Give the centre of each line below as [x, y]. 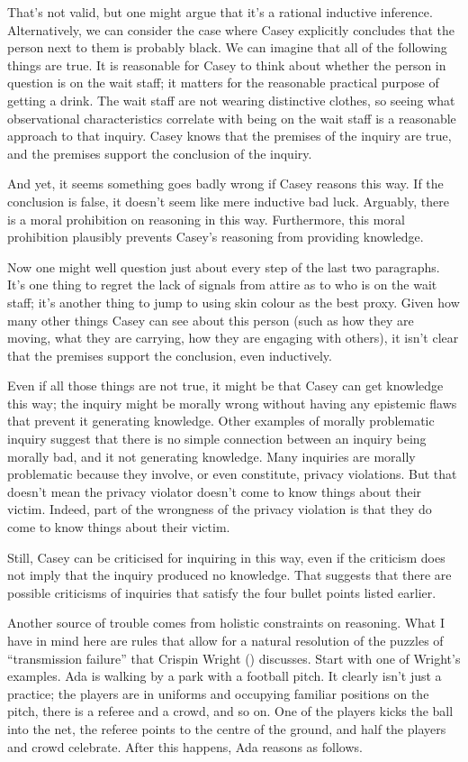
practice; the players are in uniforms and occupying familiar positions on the [218, 693]
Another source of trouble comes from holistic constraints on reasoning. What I [226, 623]
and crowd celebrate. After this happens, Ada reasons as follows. [185, 746]
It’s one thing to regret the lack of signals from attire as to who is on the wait [222, 285]
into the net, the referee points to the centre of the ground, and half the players [227, 728]
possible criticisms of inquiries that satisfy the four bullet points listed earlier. [222, 592]
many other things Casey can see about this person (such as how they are [211, 320]
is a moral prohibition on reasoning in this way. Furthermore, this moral [206, 219]
